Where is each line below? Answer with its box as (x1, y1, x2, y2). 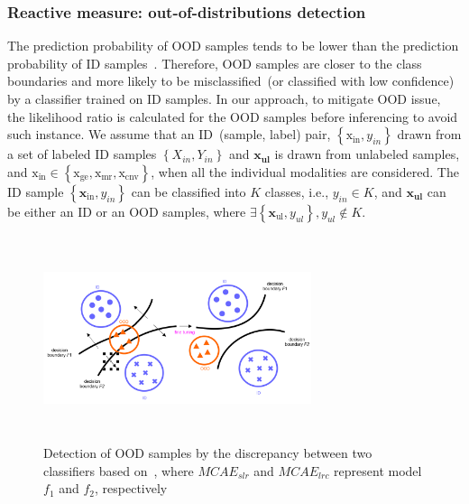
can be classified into (131, 182, 246, 201)
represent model (334, 461, 422, 480)
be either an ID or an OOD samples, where (7, 201, 246, 220)
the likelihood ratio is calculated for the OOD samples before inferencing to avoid (7, 107, 458, 126)
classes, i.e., (264, 182, 329, 201)
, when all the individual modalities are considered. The (151, 162, 459, 181)
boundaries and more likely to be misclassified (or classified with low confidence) (7, 71, 455, 90)
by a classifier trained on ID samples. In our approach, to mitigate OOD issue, (7, 89, 441, 107)
